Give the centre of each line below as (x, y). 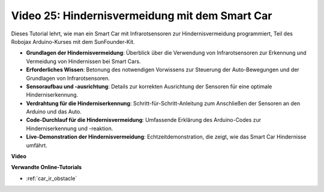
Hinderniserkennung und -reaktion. (70, 128)
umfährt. (37, 145)
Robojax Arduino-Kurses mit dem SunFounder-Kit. (73, 41)
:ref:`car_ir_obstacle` (52, 178)
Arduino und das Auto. (54, 112)
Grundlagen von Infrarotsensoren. (68, 78)
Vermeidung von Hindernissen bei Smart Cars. (83, 61)
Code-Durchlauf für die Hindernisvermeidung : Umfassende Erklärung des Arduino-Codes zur (144, 120)
